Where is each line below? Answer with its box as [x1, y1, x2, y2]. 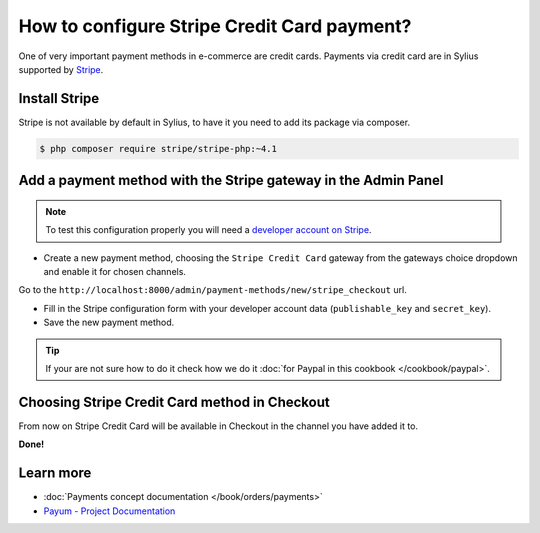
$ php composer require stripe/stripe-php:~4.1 [39, 143, 277, 154]
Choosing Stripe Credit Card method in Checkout [18, 393, 330, 410]
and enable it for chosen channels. [43, 266, 187, 277]
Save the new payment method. [43, 316, 175, 329]
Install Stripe [18, 90, 100, 107]
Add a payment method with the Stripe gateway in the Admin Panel [18, 172, 444, 189]
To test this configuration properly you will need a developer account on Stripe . [45, 224, 372, 236]
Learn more [18, 465, 92, 482]
